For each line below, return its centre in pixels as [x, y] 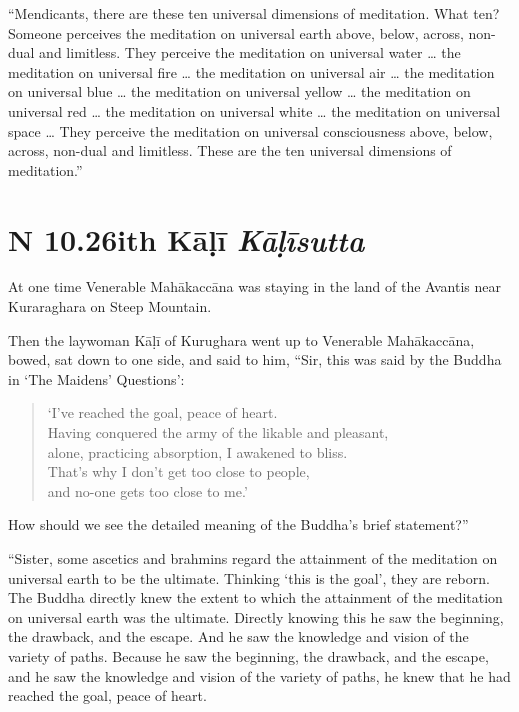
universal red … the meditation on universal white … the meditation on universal [254, 110]
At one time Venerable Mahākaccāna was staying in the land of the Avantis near [255, 286]
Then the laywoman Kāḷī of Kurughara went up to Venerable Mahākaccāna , [241, 339]
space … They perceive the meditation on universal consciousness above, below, [250, 130]
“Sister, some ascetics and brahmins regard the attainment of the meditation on [253, 558]
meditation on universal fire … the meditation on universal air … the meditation [251, 71]
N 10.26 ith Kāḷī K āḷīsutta [186, 239]
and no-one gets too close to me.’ [147, 490]
